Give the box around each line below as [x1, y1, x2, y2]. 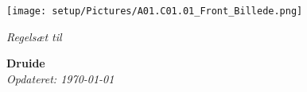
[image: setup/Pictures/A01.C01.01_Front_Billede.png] [6, 6, 303, 17]
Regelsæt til [6, 28, 62, 44]
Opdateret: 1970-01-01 [6, 70, 115, 86]
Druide [6, 55, 45, 71]
